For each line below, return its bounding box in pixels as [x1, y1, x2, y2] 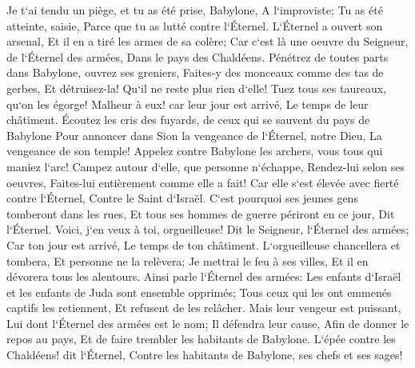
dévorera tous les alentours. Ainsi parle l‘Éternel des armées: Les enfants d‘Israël [6, 268, 401, 285]
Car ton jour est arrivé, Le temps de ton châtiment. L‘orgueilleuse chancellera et [6, 236, 401, 253]
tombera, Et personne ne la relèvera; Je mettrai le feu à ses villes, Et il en [6, 252, 369, 269]
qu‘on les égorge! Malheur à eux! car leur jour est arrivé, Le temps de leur [6, 95, 369, 112]
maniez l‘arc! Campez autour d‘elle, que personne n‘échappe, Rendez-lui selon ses [6, 158, 405, 174]
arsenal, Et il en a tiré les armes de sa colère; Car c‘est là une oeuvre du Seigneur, [6, 33, 409, 50]
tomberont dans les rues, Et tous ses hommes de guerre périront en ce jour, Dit [6, 205, 395, 222]
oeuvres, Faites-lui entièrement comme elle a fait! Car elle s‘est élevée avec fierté [6, 174, 399, 190]
